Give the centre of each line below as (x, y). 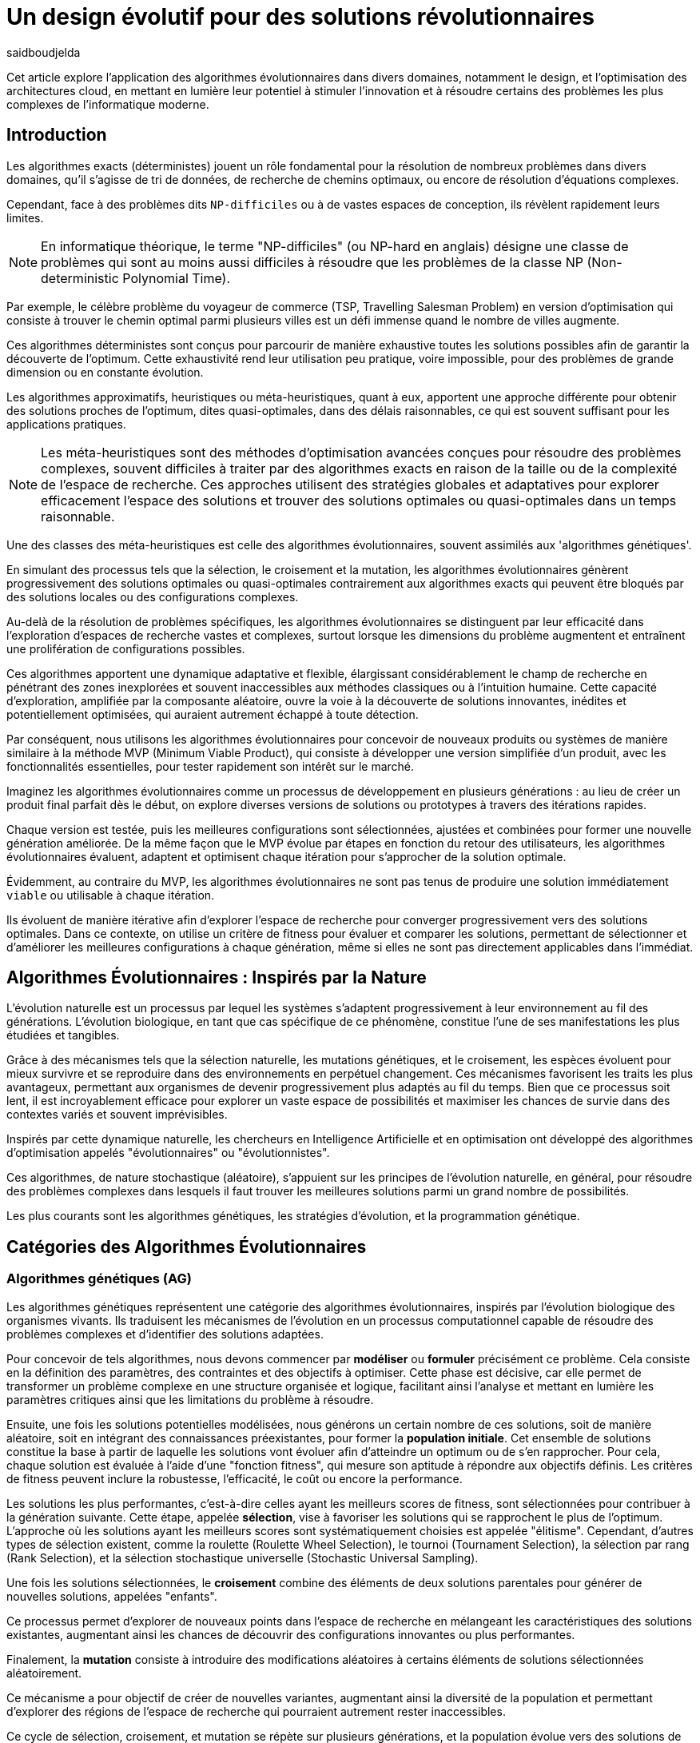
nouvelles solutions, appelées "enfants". (112, 1596)
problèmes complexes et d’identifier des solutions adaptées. (165, 1334)
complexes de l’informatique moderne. (108, 104)
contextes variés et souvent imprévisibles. (117, 1115)
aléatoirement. (44, 1673)
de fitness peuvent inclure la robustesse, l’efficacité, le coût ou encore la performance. (235, 1478)
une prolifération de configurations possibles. (126, 648)
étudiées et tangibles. (63, 1035)
